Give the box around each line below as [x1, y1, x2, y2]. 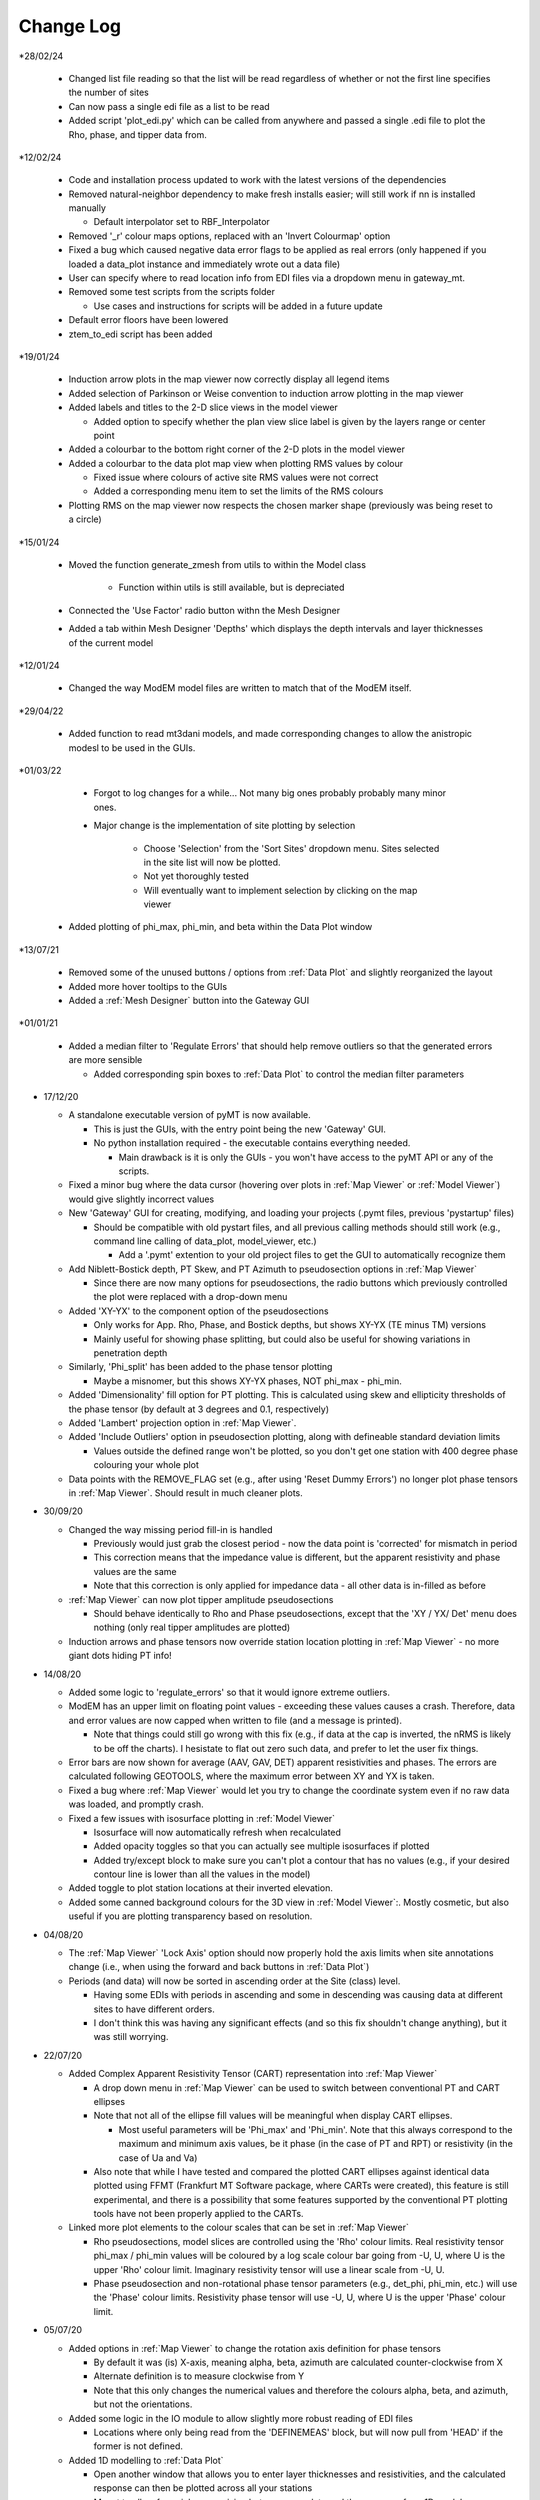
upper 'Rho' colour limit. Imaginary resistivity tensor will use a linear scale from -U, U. [93, 2263, 445, 2275]
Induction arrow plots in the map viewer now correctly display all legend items [68, 373, 390, 385]
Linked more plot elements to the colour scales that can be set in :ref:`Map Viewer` [68, 2221, 410, 2234]
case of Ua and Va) [118, 2151, 198, 2164]
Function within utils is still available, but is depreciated [118, 581, 345, 594]
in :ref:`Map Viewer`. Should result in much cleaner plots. [68, 1486, 304, 1499]
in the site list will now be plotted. [143, 856, 281, 868]
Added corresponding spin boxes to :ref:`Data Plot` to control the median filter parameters [93, 1068, 465, 1080]
